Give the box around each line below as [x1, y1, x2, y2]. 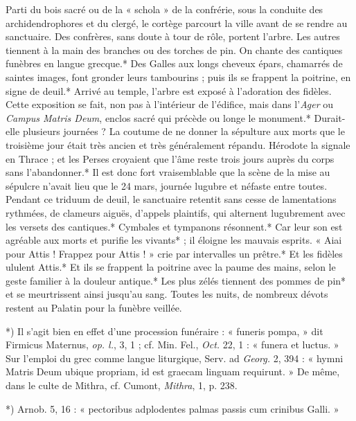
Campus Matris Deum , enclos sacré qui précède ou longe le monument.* [6, 110, 311, 125]
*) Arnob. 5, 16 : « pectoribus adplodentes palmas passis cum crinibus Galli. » [6, 401, 339, 415]
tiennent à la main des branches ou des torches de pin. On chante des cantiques [6, 42, 343, 57]
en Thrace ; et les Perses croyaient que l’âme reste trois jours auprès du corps [6, 151, 335, 165]
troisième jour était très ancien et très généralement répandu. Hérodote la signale [6, 137, 350, 152]
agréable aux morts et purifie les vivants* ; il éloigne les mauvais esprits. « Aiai [6, 233, 342, 247]
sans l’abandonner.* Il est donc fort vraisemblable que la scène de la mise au [6, 165, 330, 179]
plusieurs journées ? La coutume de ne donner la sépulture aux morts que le [22, 124, 345, 138]
